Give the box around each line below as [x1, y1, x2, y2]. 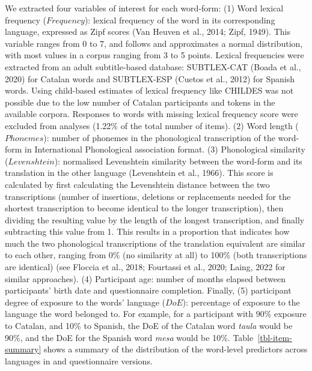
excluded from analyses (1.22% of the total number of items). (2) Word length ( [5, 119, 299, 131]
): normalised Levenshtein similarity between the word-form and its [54, 154, 302, 167]
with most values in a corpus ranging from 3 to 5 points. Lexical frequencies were [5, 49, 304, 61]
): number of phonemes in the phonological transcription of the [43, 131, 275, 143]
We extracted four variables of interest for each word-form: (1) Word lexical [5, 2, 284, 14]
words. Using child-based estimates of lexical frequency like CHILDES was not [5, 84, 294, 97]
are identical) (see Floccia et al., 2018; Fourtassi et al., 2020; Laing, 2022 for [5, 261, 286, 273]
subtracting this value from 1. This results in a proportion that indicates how [5, 225, 290, 238]
